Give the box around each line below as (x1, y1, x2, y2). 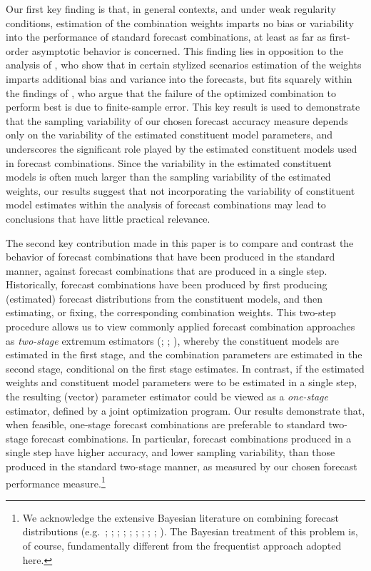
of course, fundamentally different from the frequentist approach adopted (22, 538, 342, 553)
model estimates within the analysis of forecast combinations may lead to (6, 197, 326, 212)
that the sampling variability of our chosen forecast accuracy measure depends (6, 113, 348, 128)
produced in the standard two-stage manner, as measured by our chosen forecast (6, 459, 357, 473)
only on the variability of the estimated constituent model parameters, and (6, 127, 333, 142)
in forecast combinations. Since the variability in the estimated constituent (6, 155, 332, 170)
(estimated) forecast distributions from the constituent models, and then (6, 290, 322, 305)
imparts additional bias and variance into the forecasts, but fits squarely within (6, 71, 352, 86)
